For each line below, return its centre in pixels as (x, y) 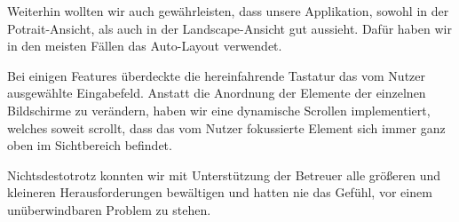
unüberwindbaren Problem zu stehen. (109, 209)
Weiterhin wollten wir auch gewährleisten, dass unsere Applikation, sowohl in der (228, 11)
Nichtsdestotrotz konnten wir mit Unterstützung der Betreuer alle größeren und (224, 174)
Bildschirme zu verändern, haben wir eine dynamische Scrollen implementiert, (219, 110)
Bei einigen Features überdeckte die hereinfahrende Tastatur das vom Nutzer (217, 75)
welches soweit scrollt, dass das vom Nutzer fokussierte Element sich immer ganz (226, 127)
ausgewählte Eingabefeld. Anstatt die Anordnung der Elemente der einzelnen (217, 93)
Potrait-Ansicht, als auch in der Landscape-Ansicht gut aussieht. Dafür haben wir (229, 28)
